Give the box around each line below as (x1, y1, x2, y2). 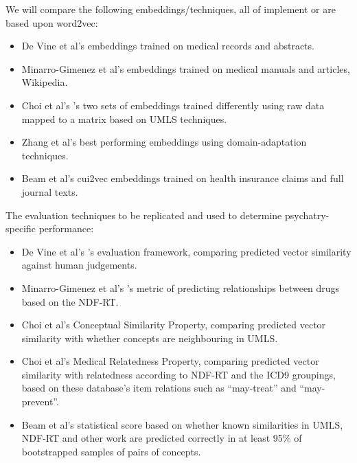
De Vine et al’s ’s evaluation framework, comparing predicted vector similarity (21, 244, 352, 258)
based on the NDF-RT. (21, 294, 119, 308)
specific (5, 221, 36, 236)
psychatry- (284, 207, 330, 222)
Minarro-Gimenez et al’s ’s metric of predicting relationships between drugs (21, 280, 340, 295)
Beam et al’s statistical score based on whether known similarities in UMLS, (21, 417, 343, 431)
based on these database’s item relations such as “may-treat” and (21, 381, 297, 395)
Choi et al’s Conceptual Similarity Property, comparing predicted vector (21, 317, 326, 332)
